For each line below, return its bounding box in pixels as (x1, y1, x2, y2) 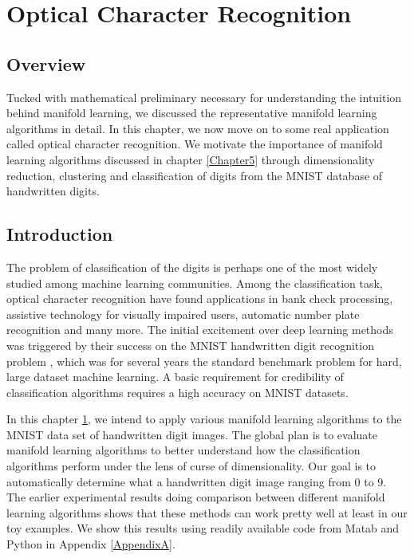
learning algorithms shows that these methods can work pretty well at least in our (6, 504, 408, 521)
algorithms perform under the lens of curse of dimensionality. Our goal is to (6, 458, 377, 474)
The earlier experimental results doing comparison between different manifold (6, 489, 385, 505)
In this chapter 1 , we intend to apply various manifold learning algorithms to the (6, 411, 402, 427)
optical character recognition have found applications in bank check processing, (6, 290, 393, 307)
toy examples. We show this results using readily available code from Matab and (6, 520, 400, 536)
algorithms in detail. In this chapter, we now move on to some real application (6, 120, 389, 136)
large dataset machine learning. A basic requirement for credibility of (6, 368, 344, 385)
